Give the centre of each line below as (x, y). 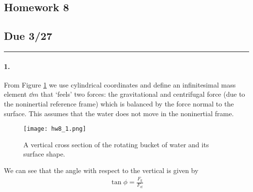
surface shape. (44, 154)
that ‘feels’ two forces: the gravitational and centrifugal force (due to (143, 94)
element (16, 94)
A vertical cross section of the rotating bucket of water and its (116, 144)
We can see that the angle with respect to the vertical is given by (101, 170)
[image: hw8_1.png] (55, 129)
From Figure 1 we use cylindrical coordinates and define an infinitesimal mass (120, 84)
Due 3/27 (28, 36)
